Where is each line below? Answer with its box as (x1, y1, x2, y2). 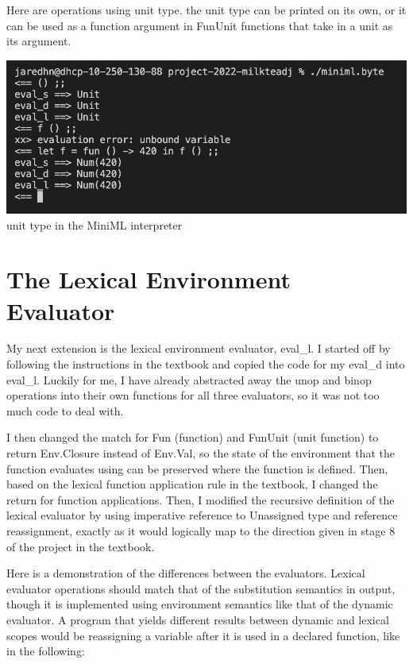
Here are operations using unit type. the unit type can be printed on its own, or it (6, 2, 407, 17)
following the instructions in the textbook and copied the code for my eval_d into (6, 356, 405, 373)
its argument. (6, 33, 71, 49)
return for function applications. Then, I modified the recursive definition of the (6, 491, 395, 508)
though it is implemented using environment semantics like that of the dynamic (6, 596, 393, 612)
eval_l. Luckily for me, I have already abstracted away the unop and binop (6, 371, 372, 388)
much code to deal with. (6, 402, 124, 419)
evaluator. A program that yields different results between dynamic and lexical (6, 611, 389, 627)
